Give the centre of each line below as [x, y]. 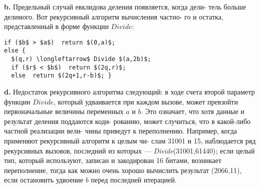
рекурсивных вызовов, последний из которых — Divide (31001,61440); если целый [129, 150]
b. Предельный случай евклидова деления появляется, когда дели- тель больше [125, 6]
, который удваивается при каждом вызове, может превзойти [146, 101]
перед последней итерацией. [134, 180]
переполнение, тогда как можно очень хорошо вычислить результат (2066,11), [123, 170]
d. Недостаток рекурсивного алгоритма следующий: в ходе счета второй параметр [129, 92]
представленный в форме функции [56, 26]
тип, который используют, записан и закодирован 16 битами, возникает [113, 160]
